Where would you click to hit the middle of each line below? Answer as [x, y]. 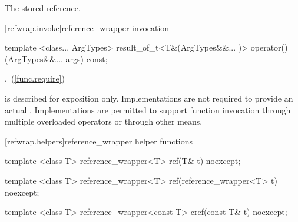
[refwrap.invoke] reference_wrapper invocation [87, 27]
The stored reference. [43, 8]
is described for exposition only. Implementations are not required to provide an [149, 98]
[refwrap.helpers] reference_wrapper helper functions [99, 141]
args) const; [87, 58]
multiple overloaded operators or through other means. [104, 121]
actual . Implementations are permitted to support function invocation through [148, 110]
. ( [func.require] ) [35, 78]
